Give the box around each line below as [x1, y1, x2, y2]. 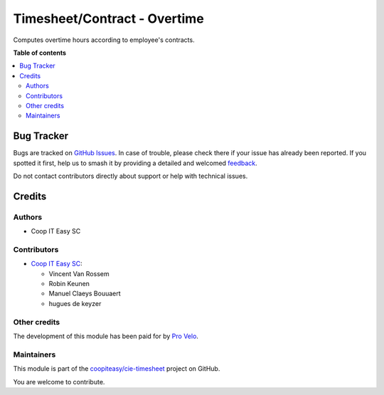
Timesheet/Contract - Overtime [13, 11, 204, 26]
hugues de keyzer [48, 299, 102, 307]
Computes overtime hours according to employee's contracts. [13, 36, 195, 44]
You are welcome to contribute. [13, 377, 105, 386]
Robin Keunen [48, 280, 90, 288]
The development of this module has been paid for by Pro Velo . [13, 332, 199, 340]
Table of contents [13, 48, 67, 57]
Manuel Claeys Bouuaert [48, 289, 121, 298]
